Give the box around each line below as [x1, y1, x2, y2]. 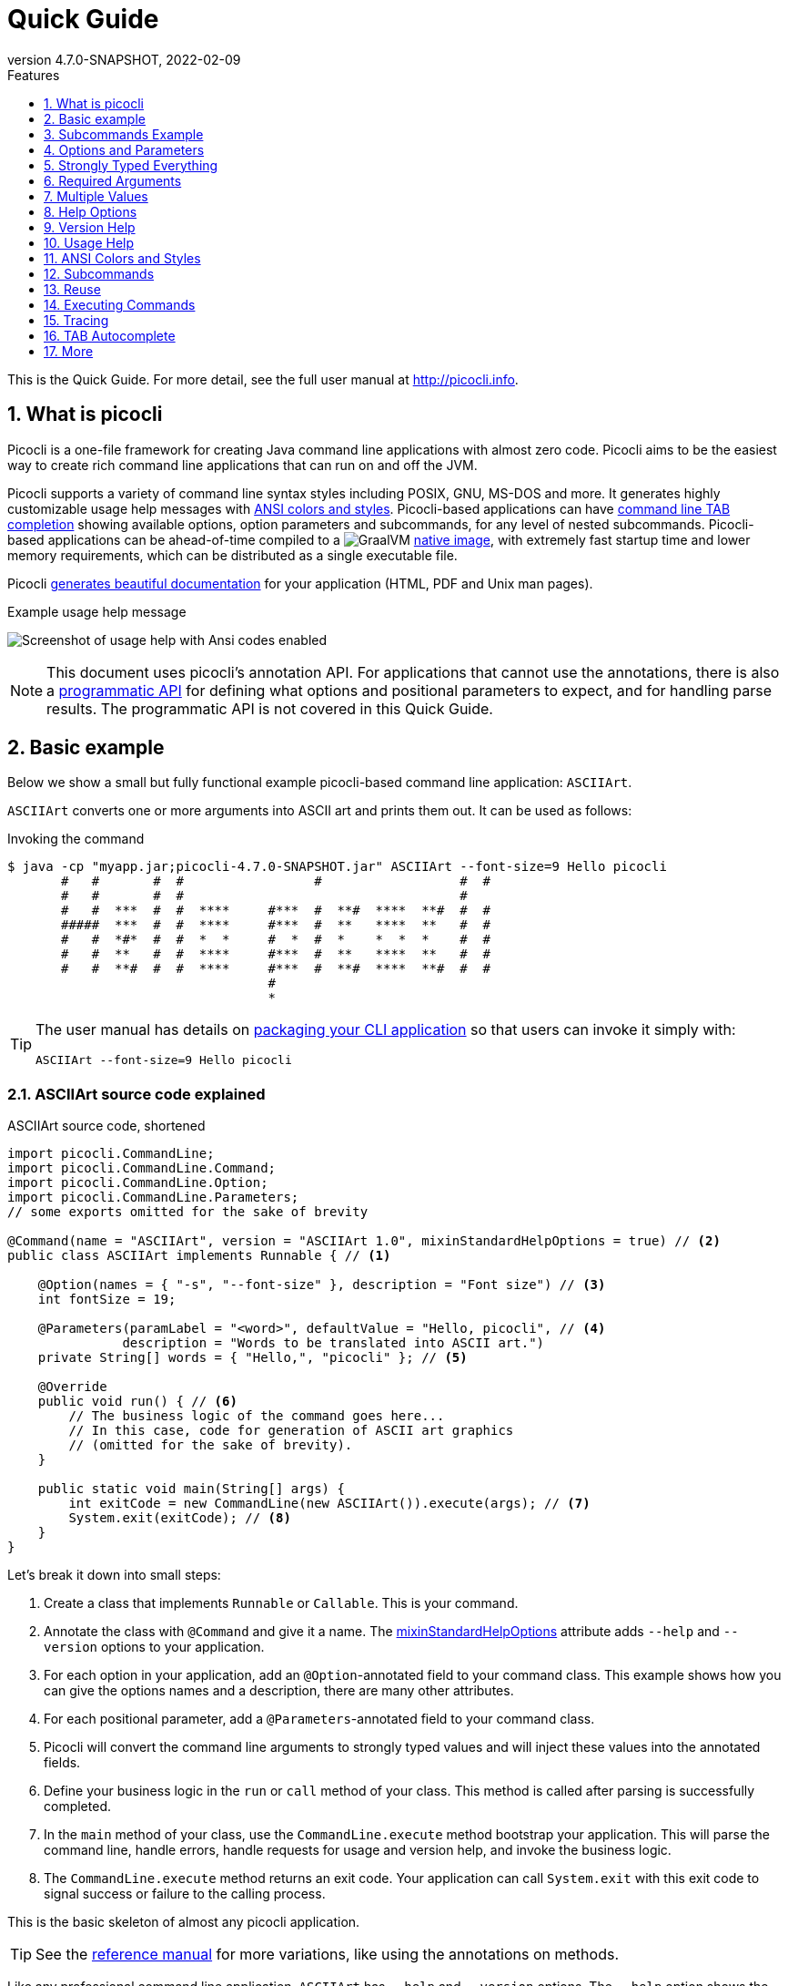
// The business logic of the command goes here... [68, 1408, 445, 1424]
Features [7, 67, 60, 83]
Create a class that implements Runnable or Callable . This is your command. [44, 1595, 519, 1612]
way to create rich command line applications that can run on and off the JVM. [7, 456, 478, 473]
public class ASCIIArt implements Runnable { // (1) [7, 1248, 391, 1264]
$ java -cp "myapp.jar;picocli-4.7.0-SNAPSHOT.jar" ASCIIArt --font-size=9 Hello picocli [7, 859, 667, 875]
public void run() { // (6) [37, 1394, 237, 1409]
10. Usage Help [44, 234, 135, 251]
